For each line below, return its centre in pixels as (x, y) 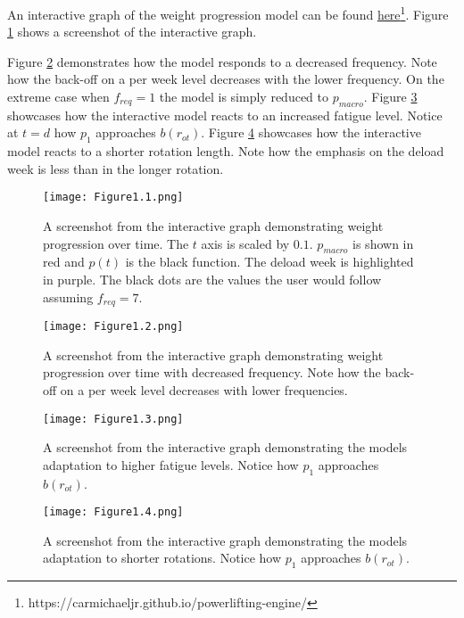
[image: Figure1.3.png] (113, 419)
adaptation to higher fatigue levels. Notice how (171, 464)
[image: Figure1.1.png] (113, 198)
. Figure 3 (390, 97)
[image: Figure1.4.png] (113, 512)
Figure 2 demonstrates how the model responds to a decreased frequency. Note (222, 61)
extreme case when (58, 97)
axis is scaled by (245, 243)
